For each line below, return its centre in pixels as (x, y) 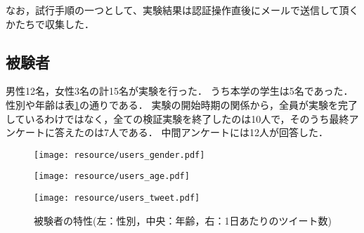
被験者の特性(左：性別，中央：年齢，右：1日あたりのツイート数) (183, 220)
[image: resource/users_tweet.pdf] (117, 198)
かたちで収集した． (50, 24)
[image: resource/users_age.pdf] (112, 177)
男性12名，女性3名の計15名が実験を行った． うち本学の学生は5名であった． (180, 91)
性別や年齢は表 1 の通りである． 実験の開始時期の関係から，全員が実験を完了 (182, 104)
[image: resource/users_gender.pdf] (119, 155)
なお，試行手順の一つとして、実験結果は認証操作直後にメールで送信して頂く (182, 10)
